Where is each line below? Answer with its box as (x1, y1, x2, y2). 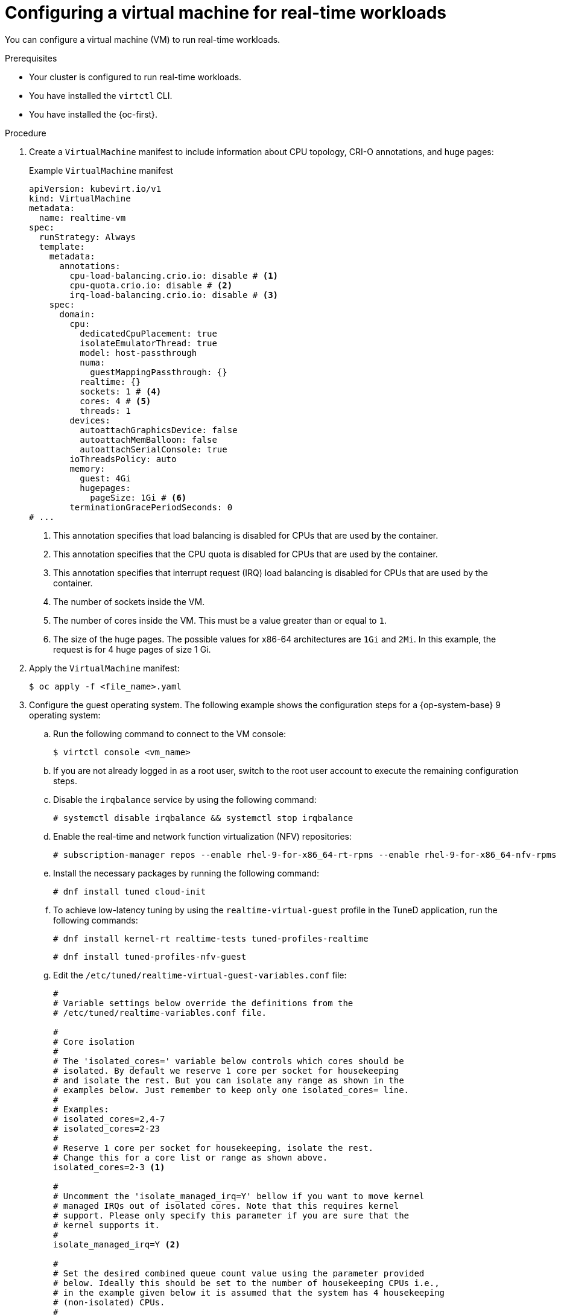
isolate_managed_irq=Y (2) (53, 1239, 180, 1249)
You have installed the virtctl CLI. (29, 90, 173, 101)
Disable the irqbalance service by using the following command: (53, 794, 317, 805)
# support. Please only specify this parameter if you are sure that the (53, 1210, 410, 1220)
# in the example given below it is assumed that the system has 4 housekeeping (53, 1287, 445, 1298)
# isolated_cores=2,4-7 (53, 1114, 165, 1124)
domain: (59, 309, 95, 319)
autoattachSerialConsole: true (80, 444, 227, 454)
